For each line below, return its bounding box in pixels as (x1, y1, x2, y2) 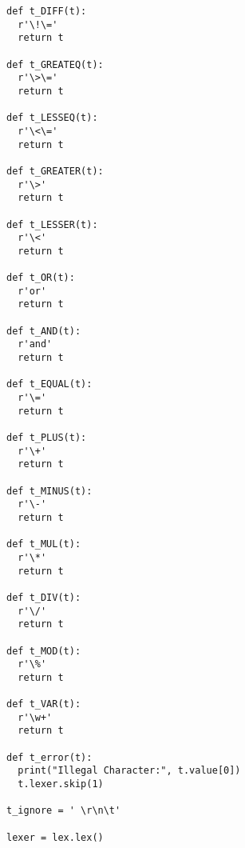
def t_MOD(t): (6, 645, 81, 657)
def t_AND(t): (6, 325, 81, 337)
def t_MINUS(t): (6, 485, 93, 497)
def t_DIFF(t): (6, 6, 87, 17)
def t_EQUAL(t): (6, 378, 93, 390)
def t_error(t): (6, 751, 93, 763)
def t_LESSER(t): (6, 218, 98, 230)
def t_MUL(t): (6, 538, 81, 550)
